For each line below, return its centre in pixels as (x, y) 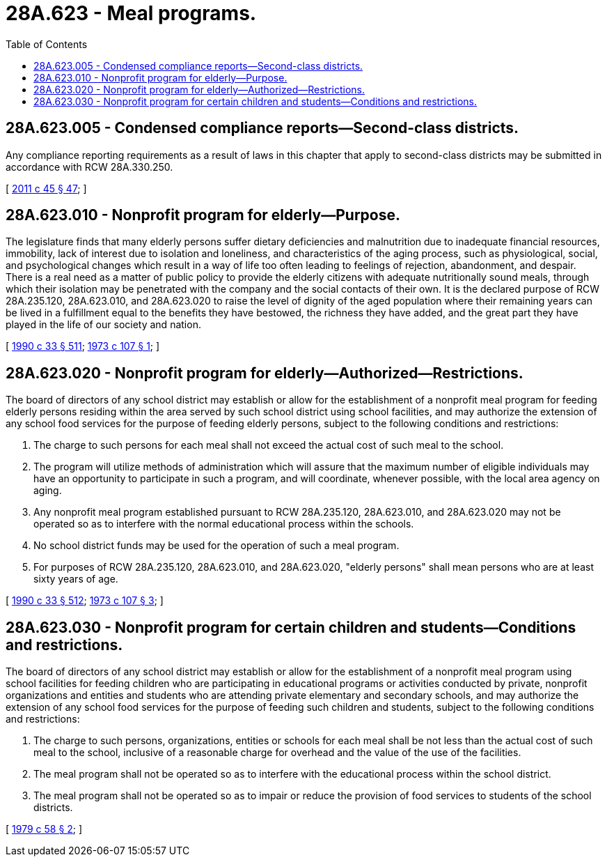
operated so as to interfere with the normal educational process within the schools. (224, 524)
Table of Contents (47, 44)
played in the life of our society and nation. (103, 325)
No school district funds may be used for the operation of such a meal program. (216, 546)
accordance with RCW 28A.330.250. (89, 167)
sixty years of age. (76, 579)
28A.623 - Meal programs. (131, 13)
